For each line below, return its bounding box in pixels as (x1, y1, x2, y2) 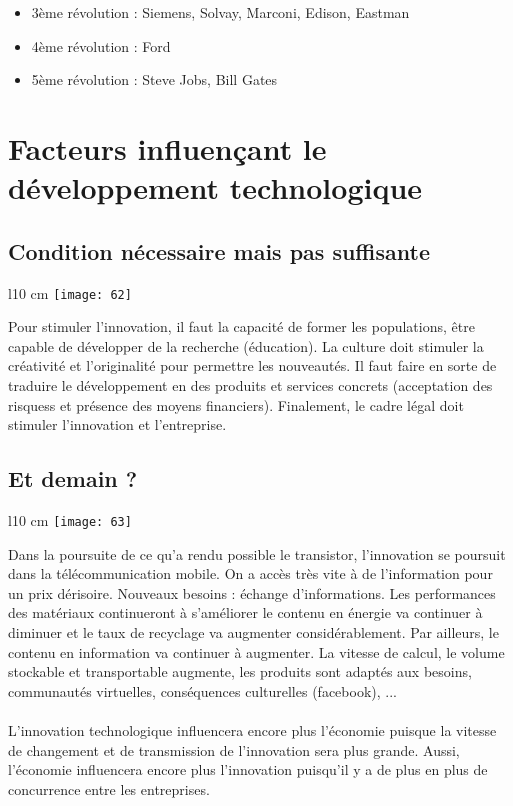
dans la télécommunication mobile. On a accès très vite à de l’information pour (8, 563, 493, 584)
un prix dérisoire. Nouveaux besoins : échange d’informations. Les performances (8, 582, 496, 603)
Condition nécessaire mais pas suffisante (8, 235, 430, 266)
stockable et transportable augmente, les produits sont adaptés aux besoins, (8, 661, 472, 682)
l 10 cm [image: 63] (8, 509, 132, 530)
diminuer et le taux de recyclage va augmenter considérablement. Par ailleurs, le (8, 622, 499, 642)
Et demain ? (8, 463, 138, 494)
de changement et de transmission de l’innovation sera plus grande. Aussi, (8, 739, 460, 760)
